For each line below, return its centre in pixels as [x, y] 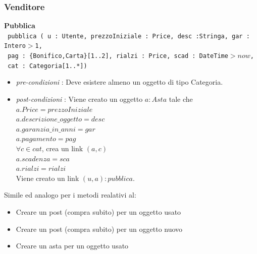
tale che [181, 99]
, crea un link [62, 148]
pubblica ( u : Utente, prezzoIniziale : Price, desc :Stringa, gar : [129, 36]
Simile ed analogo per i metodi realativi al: [70, 195]
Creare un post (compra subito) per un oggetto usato [98, 211]
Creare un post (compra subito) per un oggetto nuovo [99, 229]
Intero [15, 46]
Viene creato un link [47, 178]
